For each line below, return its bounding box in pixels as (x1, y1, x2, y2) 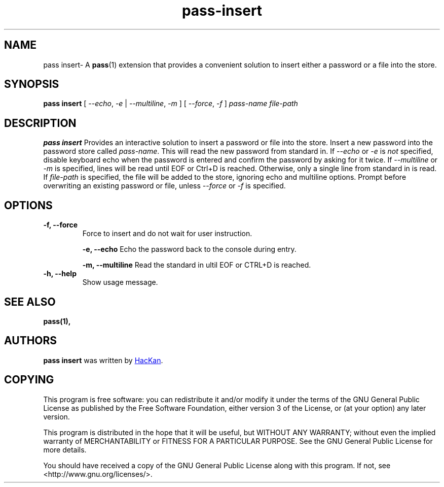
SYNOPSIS (4, 78, 59, 91)
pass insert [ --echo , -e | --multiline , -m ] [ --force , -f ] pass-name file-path (43, 99, 298, 108)
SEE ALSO (4, 295, 56, 308)
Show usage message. (82, 278, 158, 287)
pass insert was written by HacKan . (43, 355, 163, 365)
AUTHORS (4, 334, 57, 347)
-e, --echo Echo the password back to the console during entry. (82, 245, 297, 254)
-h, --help (43, 269, 77, 278)
